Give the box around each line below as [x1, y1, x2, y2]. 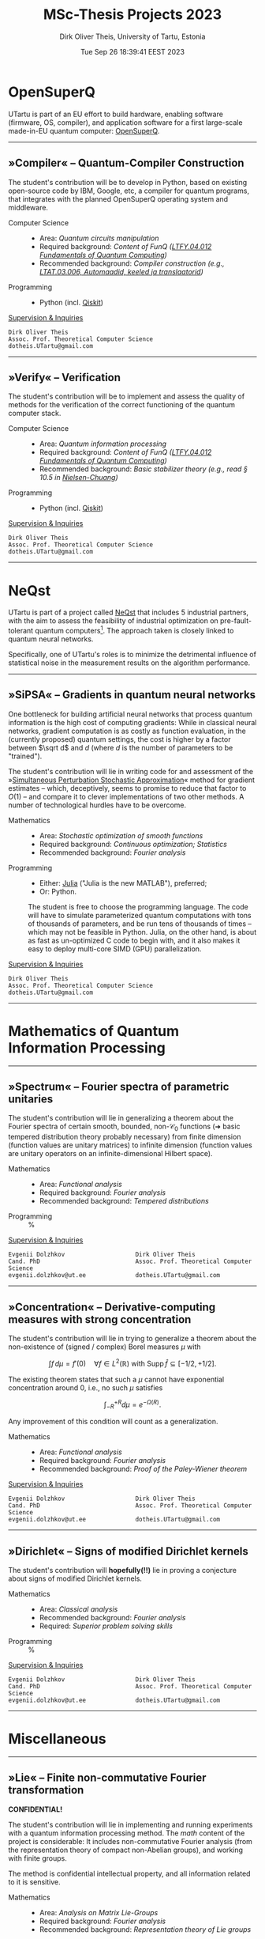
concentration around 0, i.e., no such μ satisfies [8, 1382, 163, 1393]
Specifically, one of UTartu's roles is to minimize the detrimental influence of [8, 649, 256, 659]
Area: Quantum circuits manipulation [39, 233, 159, 243]
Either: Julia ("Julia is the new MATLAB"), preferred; [39, 878, 207, 887]
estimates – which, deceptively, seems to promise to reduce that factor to [8, 783, 247, 792]
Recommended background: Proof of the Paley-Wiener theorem [39, 1465, 247, 1474]
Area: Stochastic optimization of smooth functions [39, 830, 203, 840]
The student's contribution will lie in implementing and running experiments [8, 1820, 254, 1829]
